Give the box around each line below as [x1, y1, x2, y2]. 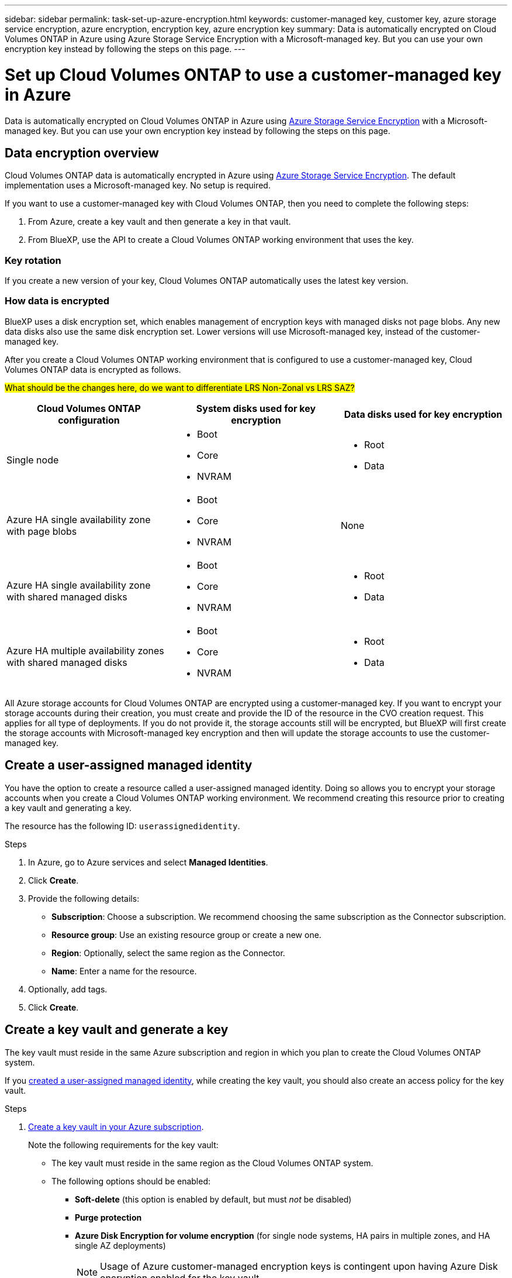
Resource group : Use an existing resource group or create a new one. [51, 929, 321, 940]
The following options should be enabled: [51, 1176, 211, 1186]
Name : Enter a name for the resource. [51, 966, 197, 976]
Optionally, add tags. [28, 984, 108, 994]
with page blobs [6, 525, 77, 537]
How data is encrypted [5, 295, 110, 307]
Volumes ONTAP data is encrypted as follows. [5, 364, 181, 375]
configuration [58, 414, 120, 426]
